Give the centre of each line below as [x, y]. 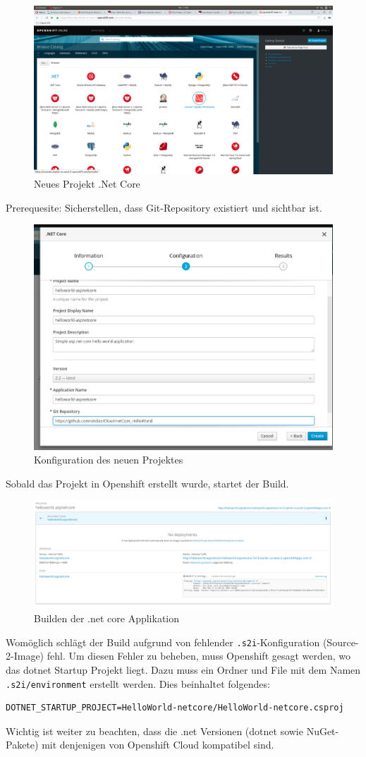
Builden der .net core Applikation [107, 618]
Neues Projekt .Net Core [87, 184]
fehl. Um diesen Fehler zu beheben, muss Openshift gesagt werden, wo [199, 656]
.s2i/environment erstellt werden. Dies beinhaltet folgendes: [138, 683]
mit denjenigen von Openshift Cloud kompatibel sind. [158, 745]
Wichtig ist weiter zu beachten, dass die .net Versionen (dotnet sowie [154, 731]
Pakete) [22, 745]
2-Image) [25, 656]
